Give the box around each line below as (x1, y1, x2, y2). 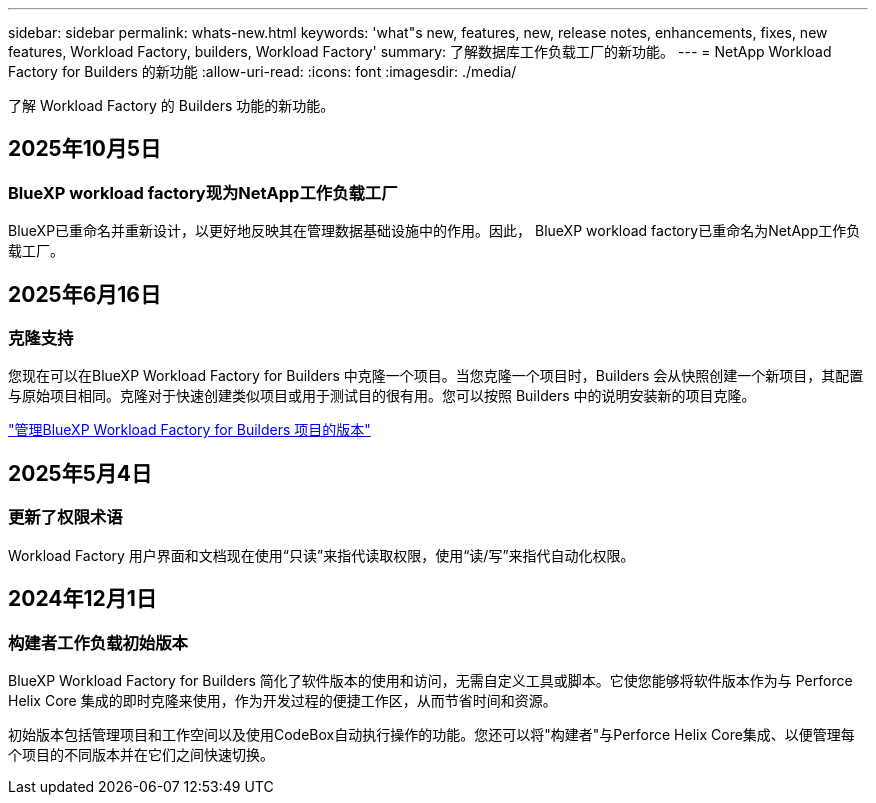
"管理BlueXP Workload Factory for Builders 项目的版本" (8, 421, 371, 439)
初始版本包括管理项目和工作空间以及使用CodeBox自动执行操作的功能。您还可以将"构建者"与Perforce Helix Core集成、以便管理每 (8, 725, 855, 743)
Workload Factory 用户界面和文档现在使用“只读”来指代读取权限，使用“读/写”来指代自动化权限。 (8, 546, 635, 564)
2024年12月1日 (8, 586, 157, 612)
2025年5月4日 (8, 460, 152, 486)
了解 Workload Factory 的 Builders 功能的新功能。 (8, 97, 335, 114)
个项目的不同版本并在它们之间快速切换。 (8, 745, 274, 763)
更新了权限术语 (8, 507, 123, 528)
